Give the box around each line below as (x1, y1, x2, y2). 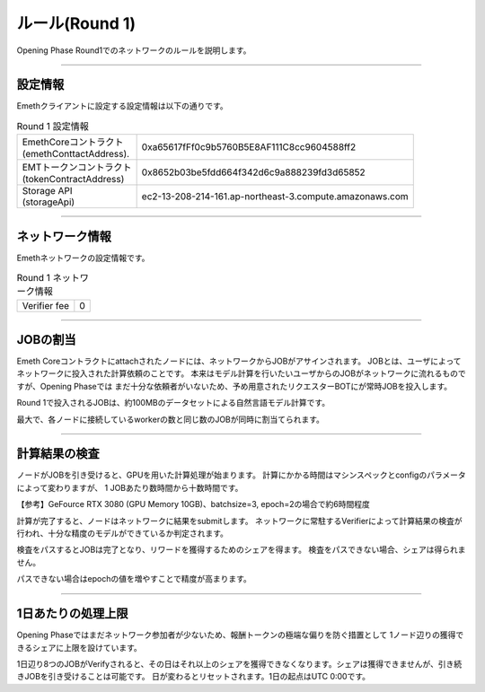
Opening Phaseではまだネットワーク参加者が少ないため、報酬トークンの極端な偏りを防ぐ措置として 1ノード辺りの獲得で (16, 629, 464, 641)
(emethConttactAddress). (22, 148, 130, 161)
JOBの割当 (16, 332, 76, 347)
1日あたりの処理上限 (16, 606, 129, 621)
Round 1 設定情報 (16, 120, 89, 133)
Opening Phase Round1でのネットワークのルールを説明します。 (16, 45, 251, 56)
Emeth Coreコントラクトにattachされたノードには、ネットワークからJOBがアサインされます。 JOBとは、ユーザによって (16, 355, 462, 367)
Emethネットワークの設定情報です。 (16, 252, 150, 263)
